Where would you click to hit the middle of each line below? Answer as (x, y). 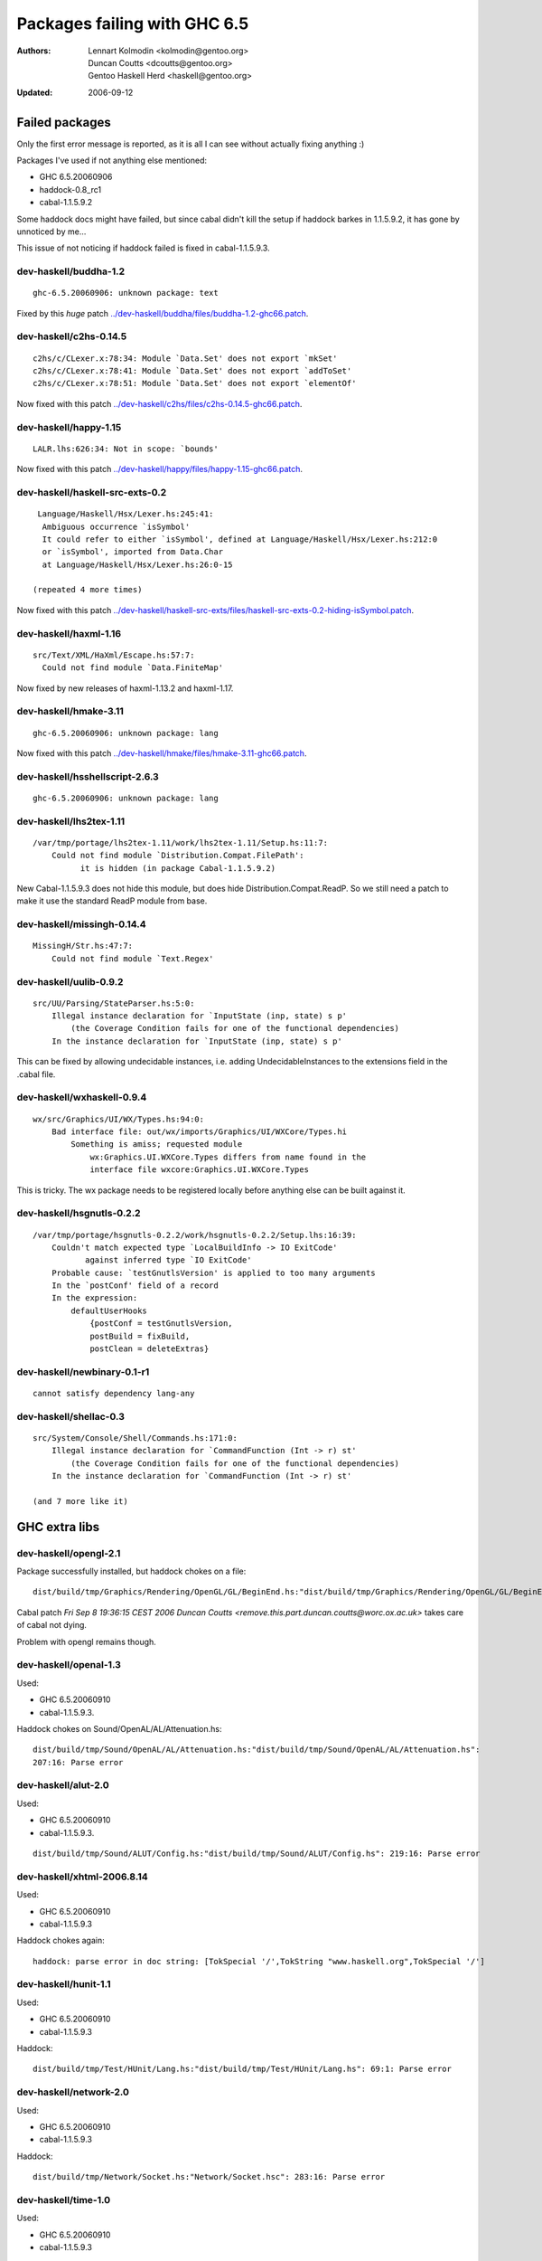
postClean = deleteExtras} (150, 1349)
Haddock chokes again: (61, 1941)
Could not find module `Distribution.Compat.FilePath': (178, 856)
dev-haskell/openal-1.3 (69, 1665)
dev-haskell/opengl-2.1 (69, 1553)
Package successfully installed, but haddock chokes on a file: (131, 1571)
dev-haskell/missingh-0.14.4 (81, 924)
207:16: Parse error (78, 1762)
